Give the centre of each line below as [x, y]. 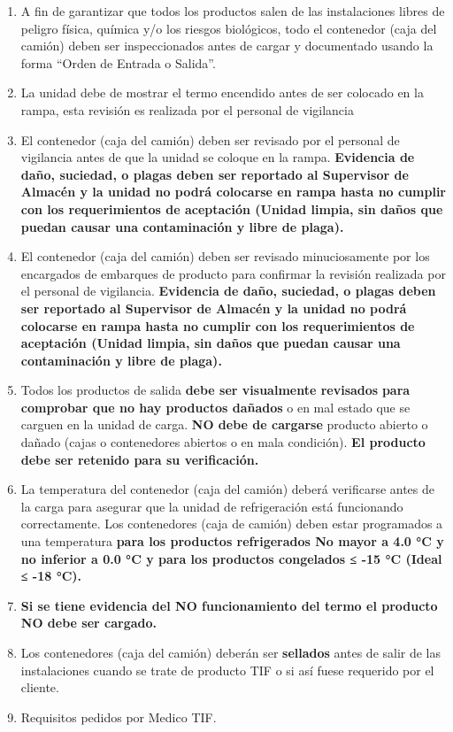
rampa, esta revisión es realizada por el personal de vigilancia [187, 109]
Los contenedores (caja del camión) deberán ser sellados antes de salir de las [231, 652]
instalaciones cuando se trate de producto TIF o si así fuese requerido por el [227, 670]
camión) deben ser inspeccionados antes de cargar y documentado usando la [227, 46]
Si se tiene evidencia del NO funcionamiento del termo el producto [229, 605]
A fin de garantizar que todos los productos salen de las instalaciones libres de [233, 11]
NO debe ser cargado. [88, 623]
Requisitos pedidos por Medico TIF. [119, 717]
